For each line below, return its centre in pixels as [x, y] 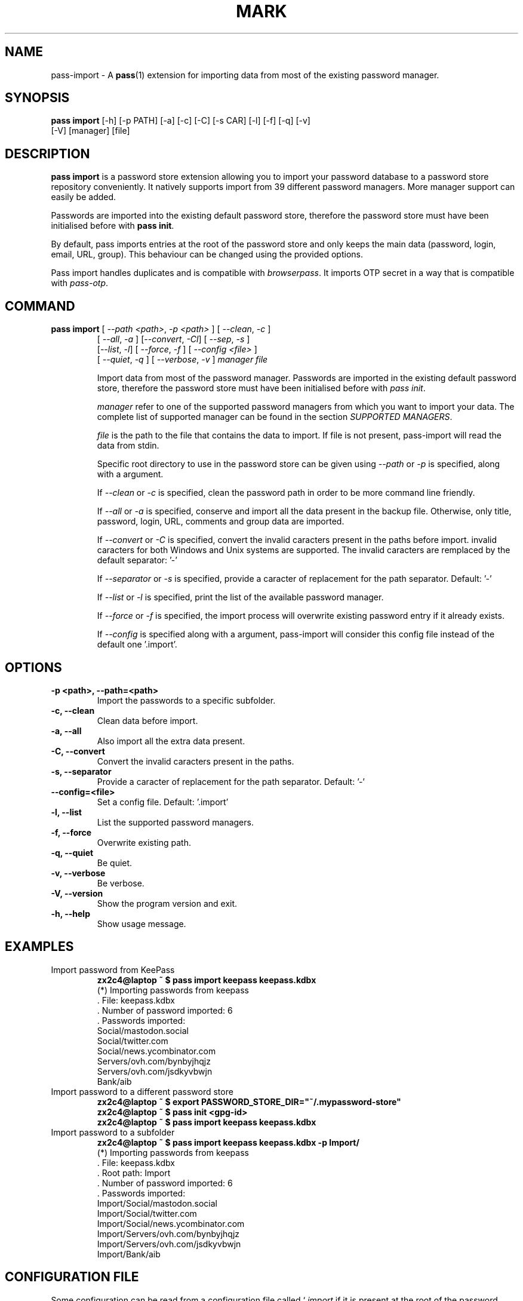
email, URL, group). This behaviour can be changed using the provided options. [207, 254]
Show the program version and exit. [167, 903]
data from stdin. [128, 446]
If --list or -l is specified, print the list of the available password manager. [240, 597]
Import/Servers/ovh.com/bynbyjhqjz [168, 1234]
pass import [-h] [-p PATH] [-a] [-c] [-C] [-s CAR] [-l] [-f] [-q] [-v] [181, 121]
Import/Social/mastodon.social [157, 1203]
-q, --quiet [72, 852]
